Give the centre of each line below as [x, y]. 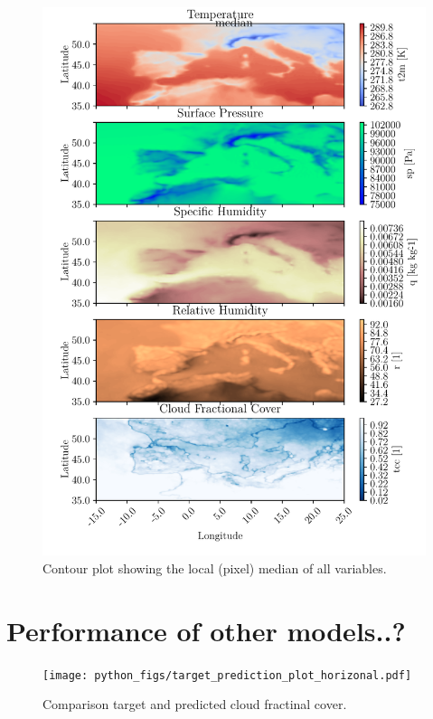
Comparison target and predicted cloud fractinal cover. [195, 704]
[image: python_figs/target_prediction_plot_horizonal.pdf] [227, 675]
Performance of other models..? [206, 630]
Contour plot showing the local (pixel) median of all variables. [215, 568]
